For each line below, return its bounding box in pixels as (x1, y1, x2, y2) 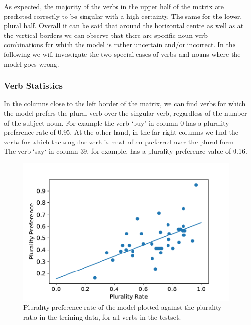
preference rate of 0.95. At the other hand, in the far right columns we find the (4, 127, 238, 137)
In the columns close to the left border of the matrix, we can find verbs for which (4, 98, 246, 108)
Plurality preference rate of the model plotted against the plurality (23, 302, 222, 312)
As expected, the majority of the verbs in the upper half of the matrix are (4, 1, 224, 11)
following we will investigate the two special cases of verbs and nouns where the (4, 49, 241, 59)
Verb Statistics (4, 79, 63, 91)
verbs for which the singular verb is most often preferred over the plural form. (4, 136, 235, 146)
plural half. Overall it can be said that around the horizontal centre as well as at (4, 20, 244, 31)
